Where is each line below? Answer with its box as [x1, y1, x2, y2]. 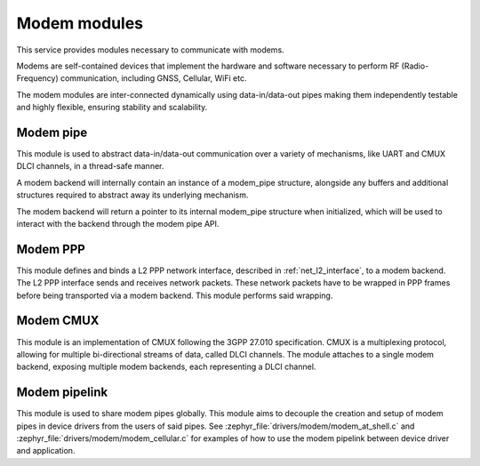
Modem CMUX [16, 313, 100, 328]
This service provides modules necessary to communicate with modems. [16, 44, 284, 55]
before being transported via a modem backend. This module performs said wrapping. [16, 290, 333, 301]
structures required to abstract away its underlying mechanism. [16, 189, 249, 200]
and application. [16, 446, 76, 456]
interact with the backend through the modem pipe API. [16, 218, 220, 229]
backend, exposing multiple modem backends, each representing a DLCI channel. [16, 361, 316, 373]
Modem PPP [16, 241, 86, 257]
